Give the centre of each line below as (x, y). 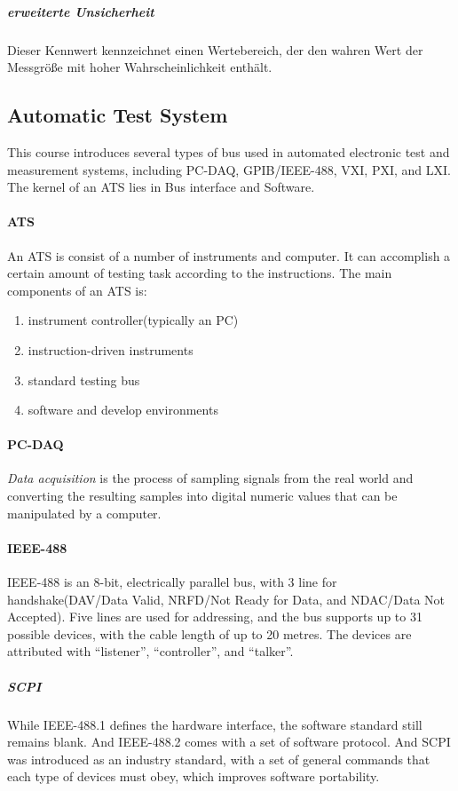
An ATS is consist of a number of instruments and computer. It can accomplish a (229, 255)
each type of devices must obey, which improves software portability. (193, 776)
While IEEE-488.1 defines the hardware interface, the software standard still (215, 724)
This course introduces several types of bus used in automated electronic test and (229, 151)
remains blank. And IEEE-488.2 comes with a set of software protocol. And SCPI (229, 742)
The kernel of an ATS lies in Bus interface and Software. (161, 187)
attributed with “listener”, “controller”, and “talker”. (150, 651)
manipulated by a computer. (84, 513)
